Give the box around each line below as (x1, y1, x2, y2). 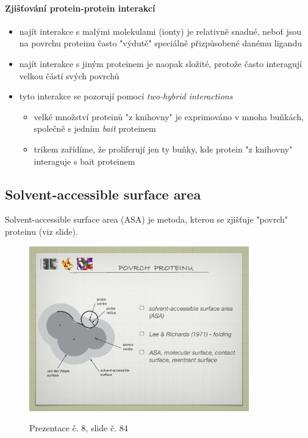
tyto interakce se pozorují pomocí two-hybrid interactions (19, 90, 233, 102)
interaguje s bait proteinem (34, 154, 135, 167)
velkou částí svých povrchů (19, 69, 120, 82)
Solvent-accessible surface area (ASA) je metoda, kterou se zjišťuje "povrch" (5, 213, 288, 226)
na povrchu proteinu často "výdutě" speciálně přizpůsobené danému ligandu (19, 37, 302, 49)
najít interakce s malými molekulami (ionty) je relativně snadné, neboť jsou (19, 24, 302, 37)
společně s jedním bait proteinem (34, 122, 156, 135)
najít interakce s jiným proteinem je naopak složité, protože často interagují (19, 57, 302, 70)
